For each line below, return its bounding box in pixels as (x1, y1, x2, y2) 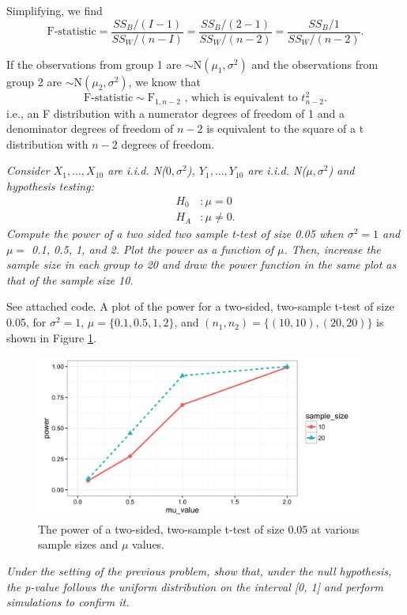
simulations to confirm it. (6, 594, 130, 610)
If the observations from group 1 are (6, 55, 182, 72)
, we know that (128, 73, 201, 89)
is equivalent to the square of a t (206, 120, 364, 137)
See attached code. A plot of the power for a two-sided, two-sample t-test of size (6, 298, 394, 315)
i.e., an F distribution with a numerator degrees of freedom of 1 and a (6, 104, 345, 121)
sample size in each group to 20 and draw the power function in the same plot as (6, 256, 397, 273)
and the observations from (251, 55, 379, 72)
